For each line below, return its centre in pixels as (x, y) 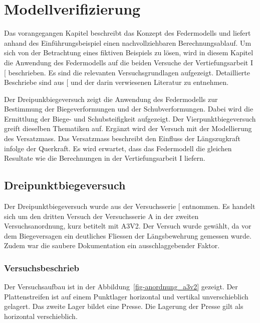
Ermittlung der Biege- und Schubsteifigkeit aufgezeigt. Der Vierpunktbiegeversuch (130, 118)
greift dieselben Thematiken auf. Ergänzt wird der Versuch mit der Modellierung (128, 128)
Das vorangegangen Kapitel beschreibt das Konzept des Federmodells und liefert (127, 33)
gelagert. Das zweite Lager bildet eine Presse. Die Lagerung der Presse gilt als (124, 306)
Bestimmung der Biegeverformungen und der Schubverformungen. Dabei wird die (129, 109)
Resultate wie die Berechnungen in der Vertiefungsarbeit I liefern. (105, 158)
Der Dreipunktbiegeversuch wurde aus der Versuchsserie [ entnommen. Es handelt (130, 206)
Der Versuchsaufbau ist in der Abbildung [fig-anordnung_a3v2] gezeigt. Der (121, 287)
